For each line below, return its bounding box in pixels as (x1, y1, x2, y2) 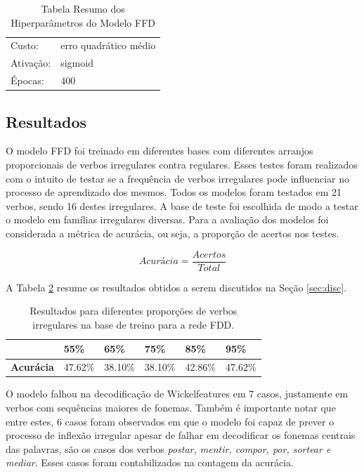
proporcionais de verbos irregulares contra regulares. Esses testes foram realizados (6, 157, 358, 172)
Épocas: (11, 73, 44, 88)
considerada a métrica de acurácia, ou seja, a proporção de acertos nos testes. (6, 225, 339, 240)
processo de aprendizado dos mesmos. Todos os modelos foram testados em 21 (6, 185, 342, 199)
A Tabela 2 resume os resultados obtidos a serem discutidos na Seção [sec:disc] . (6, 279, 347, 294)
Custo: (11, 38, 39, 53)
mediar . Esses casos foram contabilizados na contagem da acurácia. (6, 455, 294, 470)
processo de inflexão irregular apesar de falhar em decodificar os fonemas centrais (6, 428, 356, 442)
